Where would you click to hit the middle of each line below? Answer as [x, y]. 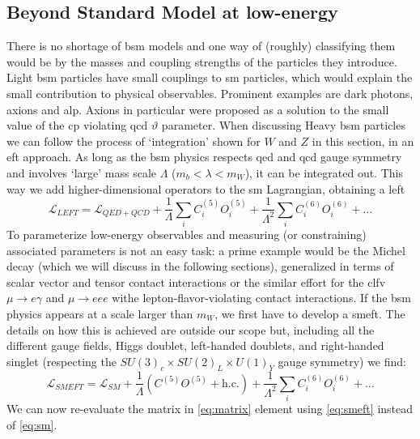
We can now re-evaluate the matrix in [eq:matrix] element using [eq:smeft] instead [210, 409]
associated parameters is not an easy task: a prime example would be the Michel [206, 250]
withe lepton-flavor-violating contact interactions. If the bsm [262, 298]
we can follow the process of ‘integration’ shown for [134, 141]
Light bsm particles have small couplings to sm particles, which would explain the [210, 77]
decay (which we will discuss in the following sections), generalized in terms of [200, 266]
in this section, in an [363, 141]
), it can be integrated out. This [324, 172]
